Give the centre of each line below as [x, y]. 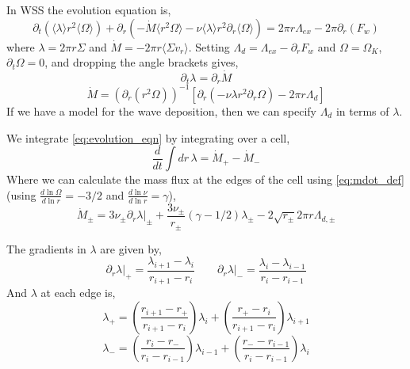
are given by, [131, 248]
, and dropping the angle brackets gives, [142, 62]
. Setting [209, 46]
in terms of [362, 110]
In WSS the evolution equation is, [89, 10]
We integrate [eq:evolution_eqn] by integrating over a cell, [148, 137]
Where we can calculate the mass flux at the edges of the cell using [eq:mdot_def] [205, 179]
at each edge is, [78, 293]
